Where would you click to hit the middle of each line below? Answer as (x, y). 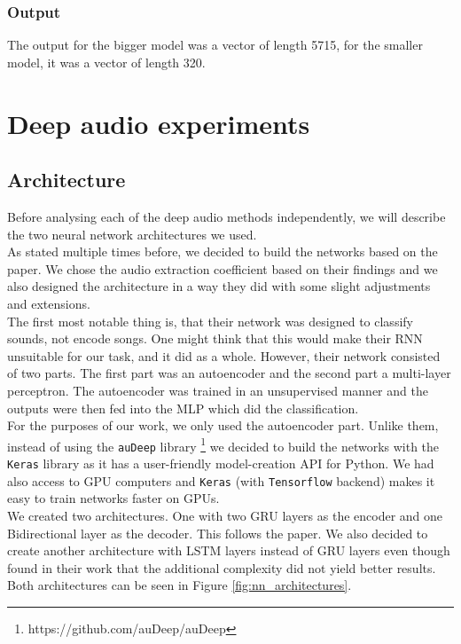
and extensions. (49, 303)
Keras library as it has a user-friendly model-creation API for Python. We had (221, 463)
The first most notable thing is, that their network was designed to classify (210, 321)
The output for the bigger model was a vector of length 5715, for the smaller (215, 45)
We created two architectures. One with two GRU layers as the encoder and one (225, 515)
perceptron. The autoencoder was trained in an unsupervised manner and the (218, 390)
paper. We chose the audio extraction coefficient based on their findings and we (223, 268)
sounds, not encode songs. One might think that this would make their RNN (215, 338)
